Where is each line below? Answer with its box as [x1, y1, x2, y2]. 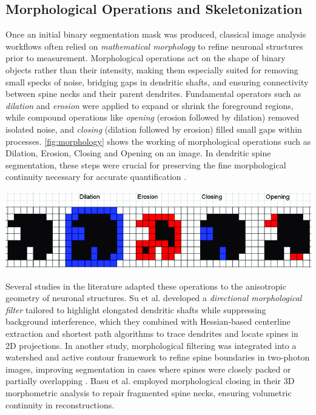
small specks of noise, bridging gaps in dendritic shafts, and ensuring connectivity [5, 75, 309, 88]
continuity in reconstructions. [5, 398, 115, 411]
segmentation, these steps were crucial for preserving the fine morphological [5, 158, 286, 171]
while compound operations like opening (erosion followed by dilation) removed [5, 111, 299, 124]
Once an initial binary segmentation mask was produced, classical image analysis [5, 28, 306, 41]
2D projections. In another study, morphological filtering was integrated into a [5, 339, 297, 351]
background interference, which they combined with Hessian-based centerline [5, 315, 291, 328]
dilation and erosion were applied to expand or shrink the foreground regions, [5, 99, 294, 111]
